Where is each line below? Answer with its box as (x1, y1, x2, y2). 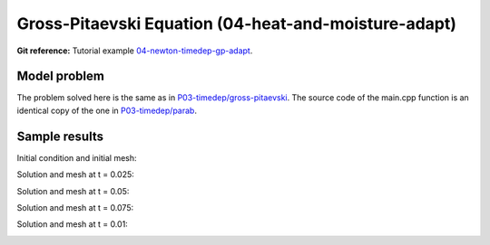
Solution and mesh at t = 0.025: (16, 169, 135, 180)
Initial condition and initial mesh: (16, 152, 137, 163)
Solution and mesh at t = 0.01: (16, 219, 129, 230)
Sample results (16, 128, 104, 144)
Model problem (16, 69, 104, 84)
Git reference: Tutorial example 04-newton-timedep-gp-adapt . (16, 45, 253, 56)
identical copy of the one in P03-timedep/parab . (16, 105, 197, 116)
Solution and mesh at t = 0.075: (16, 202, 134, 212)
